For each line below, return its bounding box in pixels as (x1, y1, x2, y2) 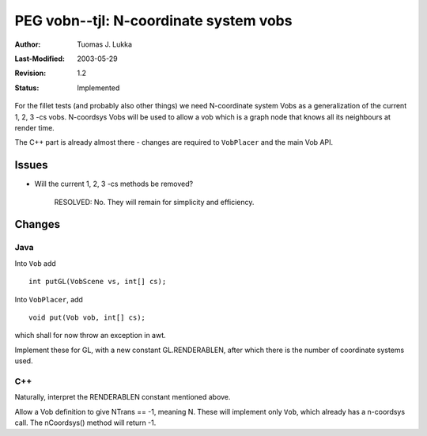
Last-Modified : (14, 54, 65, 63)
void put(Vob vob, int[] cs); (28, 313, 146, 322)
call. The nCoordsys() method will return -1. (14, 418, 157, 427)
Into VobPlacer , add (14, 294, 83, 304)
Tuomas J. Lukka (77, 40, 133, 49)
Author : (14, 40, 41, 49)
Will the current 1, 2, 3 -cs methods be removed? (34, 179, 194, 189)
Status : (14, 83, 40, 93)
